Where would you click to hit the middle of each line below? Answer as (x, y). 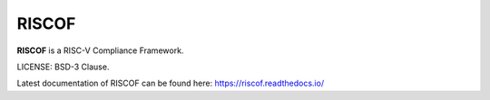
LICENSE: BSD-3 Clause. (63, 67)
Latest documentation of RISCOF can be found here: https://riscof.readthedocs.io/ (171, 83)
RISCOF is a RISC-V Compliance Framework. (100, 50)
